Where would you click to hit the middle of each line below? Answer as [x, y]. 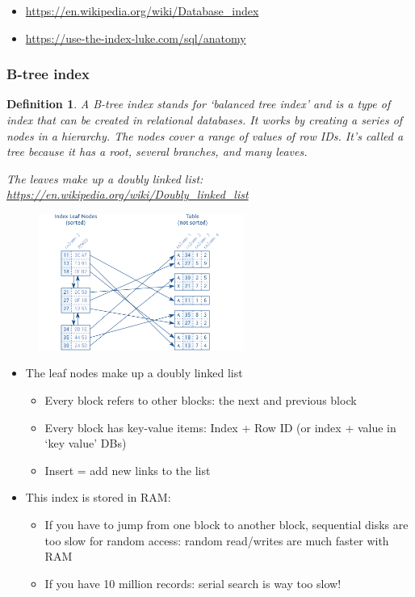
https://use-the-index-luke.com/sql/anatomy [136, 38]
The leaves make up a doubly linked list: [105, 178]
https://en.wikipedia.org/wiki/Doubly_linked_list [128, 194]
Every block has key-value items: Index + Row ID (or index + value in [220, 427]
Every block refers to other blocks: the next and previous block [201, 400]
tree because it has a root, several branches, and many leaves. [157, 151]
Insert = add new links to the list [128, 470]
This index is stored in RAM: [98, 497]
